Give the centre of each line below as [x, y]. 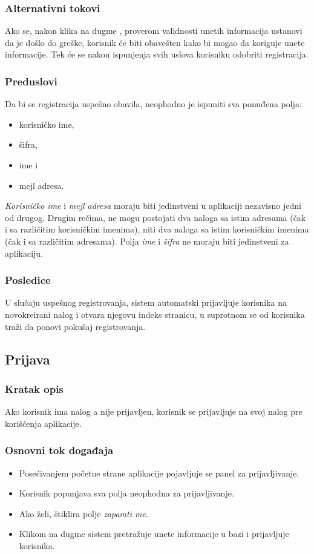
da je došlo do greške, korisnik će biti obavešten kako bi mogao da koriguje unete [155, 42]
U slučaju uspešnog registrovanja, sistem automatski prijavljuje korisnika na [146, 302]
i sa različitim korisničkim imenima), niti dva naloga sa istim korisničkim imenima [157, 229]
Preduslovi [31, 81]
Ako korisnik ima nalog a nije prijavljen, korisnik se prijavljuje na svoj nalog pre [154, 411]
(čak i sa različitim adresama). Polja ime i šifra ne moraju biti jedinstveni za [147, 241]
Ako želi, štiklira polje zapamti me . [83, 513]
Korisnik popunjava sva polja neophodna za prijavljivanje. [126, 493]
